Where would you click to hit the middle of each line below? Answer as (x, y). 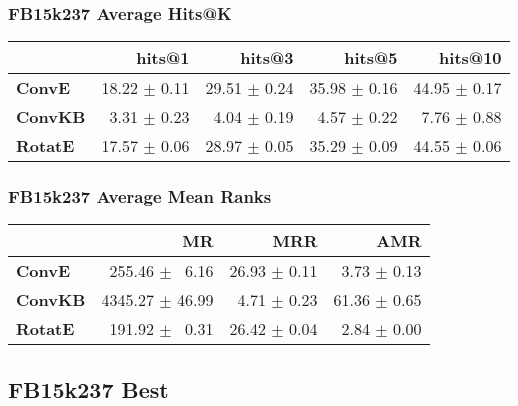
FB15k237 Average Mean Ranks (140, 196)
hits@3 (267, 58)
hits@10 (470, 58)
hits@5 (371, 58)
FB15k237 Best (88, 388)
